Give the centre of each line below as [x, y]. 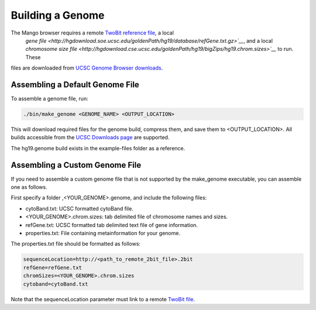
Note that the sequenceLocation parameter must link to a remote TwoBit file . [103, 299]
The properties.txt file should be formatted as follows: [75, 244]
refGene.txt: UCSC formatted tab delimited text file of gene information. [112, 225]
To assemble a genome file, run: [49, 99]
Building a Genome [58, 15]
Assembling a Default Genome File [75, 85]
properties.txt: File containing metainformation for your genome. [103, 233]
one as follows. [29, 187]
